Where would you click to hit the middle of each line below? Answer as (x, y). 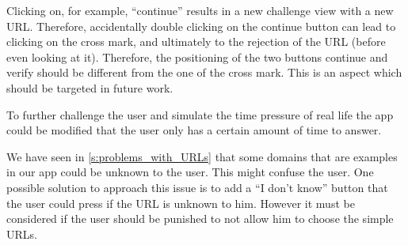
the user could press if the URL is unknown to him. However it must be (181, 203)
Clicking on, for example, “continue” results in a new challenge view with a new (200, 10)
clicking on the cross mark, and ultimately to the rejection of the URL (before (196, 41)
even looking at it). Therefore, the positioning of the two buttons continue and (197, 57)
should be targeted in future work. (90, 87)
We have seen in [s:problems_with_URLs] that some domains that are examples (202, 156)
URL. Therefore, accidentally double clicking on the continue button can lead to (201, 26)
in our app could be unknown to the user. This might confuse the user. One (190, 172)
